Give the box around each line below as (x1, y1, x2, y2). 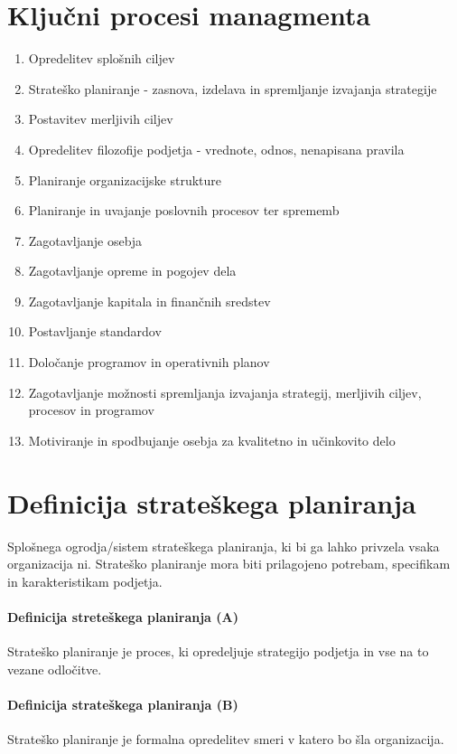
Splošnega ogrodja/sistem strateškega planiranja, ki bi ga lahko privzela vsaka (7, 536, 440, 555)
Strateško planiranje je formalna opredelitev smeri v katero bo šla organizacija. (7, 730, 444, 749)
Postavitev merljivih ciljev (28, 109, 173, 128)
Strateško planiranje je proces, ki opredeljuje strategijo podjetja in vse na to (7, 642, 429, 661)
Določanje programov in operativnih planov (28, 353, 270, 372)
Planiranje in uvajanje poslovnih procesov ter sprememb (28, 201, 340, 220)
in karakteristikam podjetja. (7, 571, 163, 590)
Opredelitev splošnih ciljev (28, 49, 175, 68)
